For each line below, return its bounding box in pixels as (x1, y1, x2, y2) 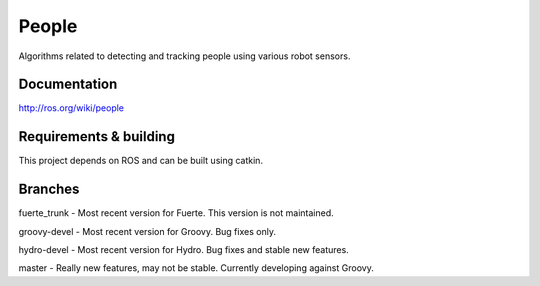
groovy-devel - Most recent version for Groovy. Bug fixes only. (18, 225, 277, 237)
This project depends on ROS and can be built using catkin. (18, 155, 264, 167)
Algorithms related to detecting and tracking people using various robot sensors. (18, 50, 351, 62)
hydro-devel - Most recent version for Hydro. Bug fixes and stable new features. (18, 244, 349, 256)
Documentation (18, 76, 118, 93)
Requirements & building (18, 128, 175, 145)
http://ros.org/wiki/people (18, 102, 125, 114)
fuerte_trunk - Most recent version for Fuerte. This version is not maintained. (18, 207, 334, 219)
